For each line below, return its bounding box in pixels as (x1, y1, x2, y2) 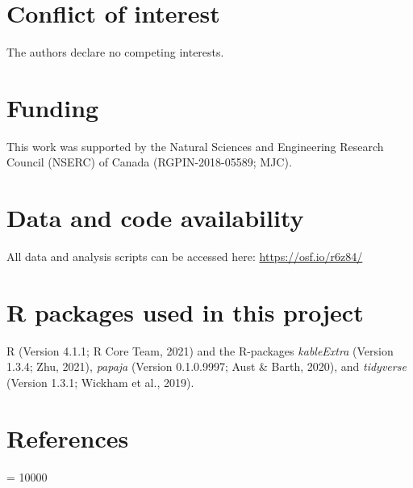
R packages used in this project (6, 295, 364, 328)
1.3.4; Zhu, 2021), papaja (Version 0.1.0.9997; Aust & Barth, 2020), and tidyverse (6, 358, 407, 375)
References (6, 421, 129, 454)
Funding (6, 90, 99, 124)
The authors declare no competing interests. (6, 44, 224, 61)
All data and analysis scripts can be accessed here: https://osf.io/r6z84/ (6, 248, 363, 265)
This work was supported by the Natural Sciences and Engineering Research (6, 137, 384, 154)
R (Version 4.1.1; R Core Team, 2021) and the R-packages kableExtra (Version (6, 342, 394, 359)
